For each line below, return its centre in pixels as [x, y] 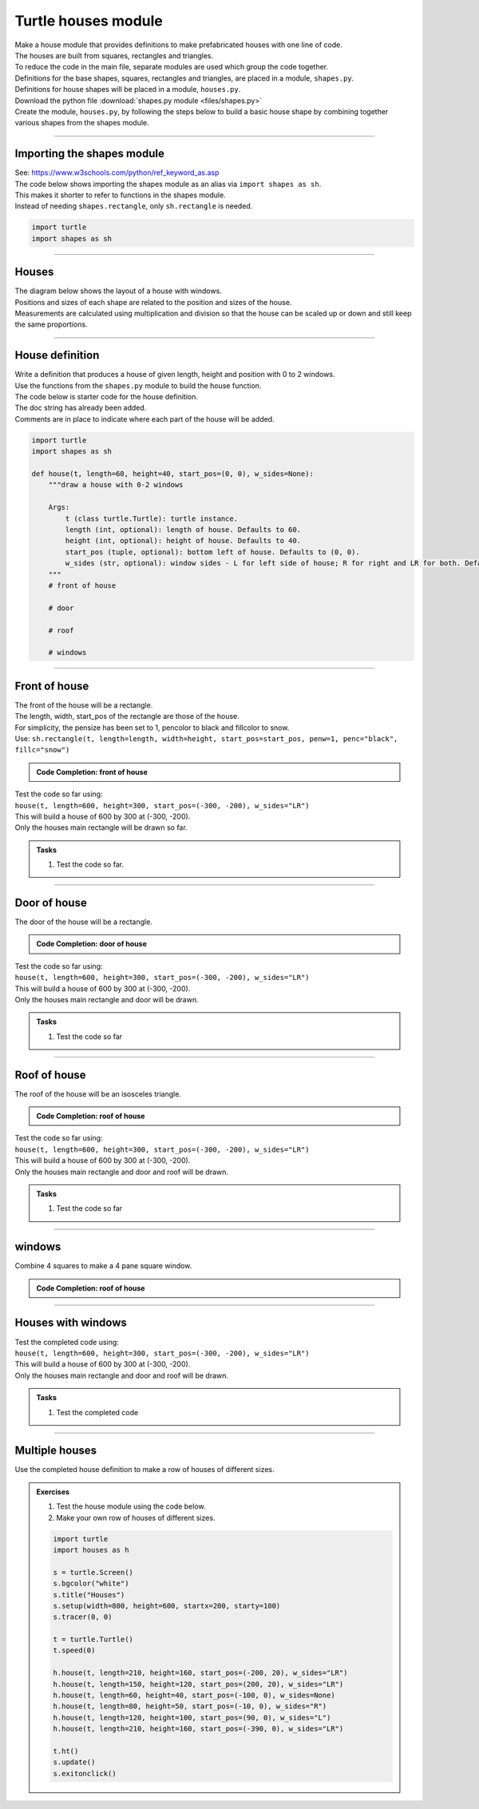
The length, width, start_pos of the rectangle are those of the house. [127, 716]
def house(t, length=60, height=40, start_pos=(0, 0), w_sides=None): [173, 474]
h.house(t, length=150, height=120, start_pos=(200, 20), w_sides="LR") [198, 1684]
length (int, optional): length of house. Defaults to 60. [183, 530]
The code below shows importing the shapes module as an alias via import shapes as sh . [168, 184]
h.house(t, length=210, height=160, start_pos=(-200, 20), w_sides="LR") [200, 1673]
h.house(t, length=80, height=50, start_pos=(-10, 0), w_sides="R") [190, 1706]
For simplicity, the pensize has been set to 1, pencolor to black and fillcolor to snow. [152, 728]
